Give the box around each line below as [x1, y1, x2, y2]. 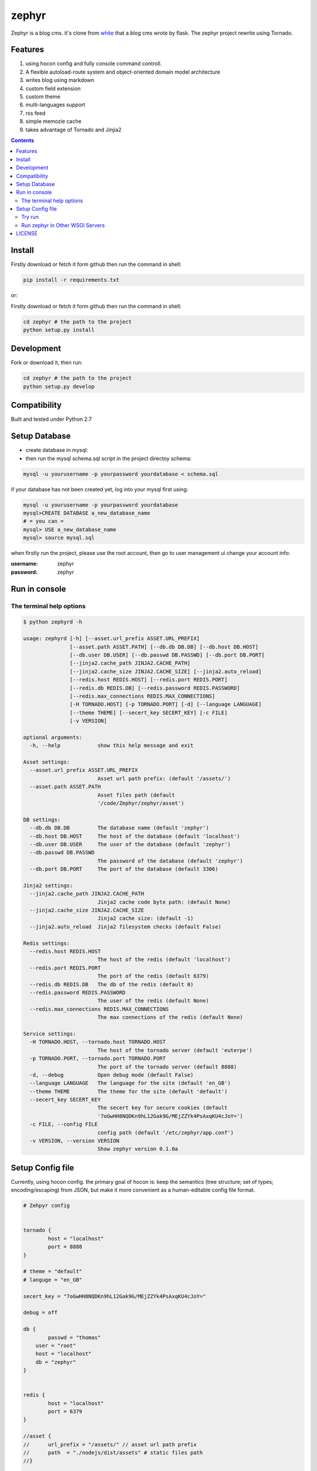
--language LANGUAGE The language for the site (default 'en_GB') [29, 1080, 231, 1087]
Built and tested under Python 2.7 [11, 415, 92, 423]
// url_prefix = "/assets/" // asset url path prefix [23, 1441, 197, 1447]
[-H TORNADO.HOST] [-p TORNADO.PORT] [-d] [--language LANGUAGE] [69, 701, 262, 708]
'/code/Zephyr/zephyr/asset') [97, 800, 184, 807]
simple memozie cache [25, 118, 82, 125]
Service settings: [23, 1030, 76, 1037]
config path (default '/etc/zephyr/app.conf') [97, 1129, 234, 1136]
